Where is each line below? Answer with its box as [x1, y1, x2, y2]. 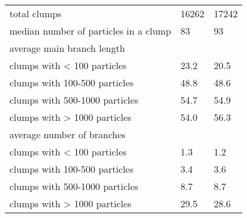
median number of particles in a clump [10, 24, 171, 38]
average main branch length [10, 41, 125, 55]
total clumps [10, 7, 62, 20]
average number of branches [10, 127, 126, 141]
